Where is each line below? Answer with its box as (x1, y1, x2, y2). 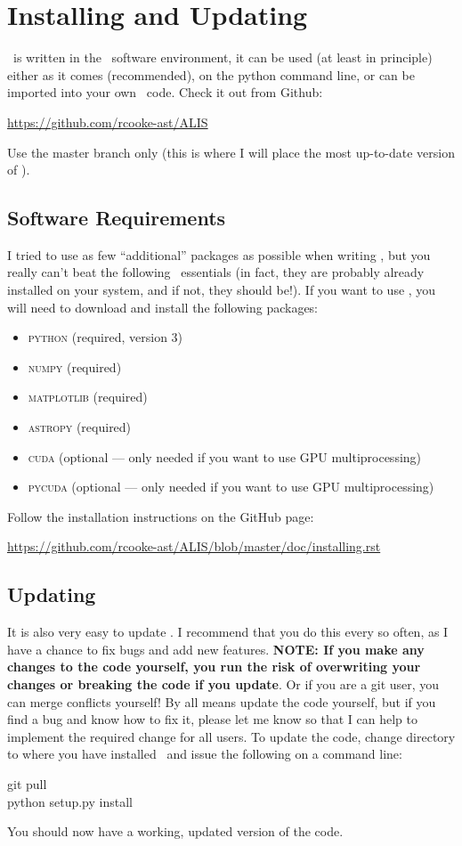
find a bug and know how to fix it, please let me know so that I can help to (7, 710, 417, 728)
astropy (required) (28, 418, 132, 436)
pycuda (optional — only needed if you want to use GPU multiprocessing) (28, 477, 434, 496)
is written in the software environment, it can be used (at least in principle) (12, 48, 433, 67)
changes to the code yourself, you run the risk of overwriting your (7, 657, 421, 676)
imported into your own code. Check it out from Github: (7, 83, 323, 102)
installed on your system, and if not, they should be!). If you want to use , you (7, 281, 436, 299)
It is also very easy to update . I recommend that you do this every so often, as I (7, 622, 449, 641)
